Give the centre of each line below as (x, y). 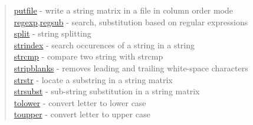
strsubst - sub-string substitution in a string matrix (107, 91)
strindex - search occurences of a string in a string (104, 45)
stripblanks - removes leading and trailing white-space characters (131, 68)
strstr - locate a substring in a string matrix (93, 79)
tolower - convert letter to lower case (80, 102)
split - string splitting (52, 33)
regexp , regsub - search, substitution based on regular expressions (131, 22)
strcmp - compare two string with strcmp (88, 56)
